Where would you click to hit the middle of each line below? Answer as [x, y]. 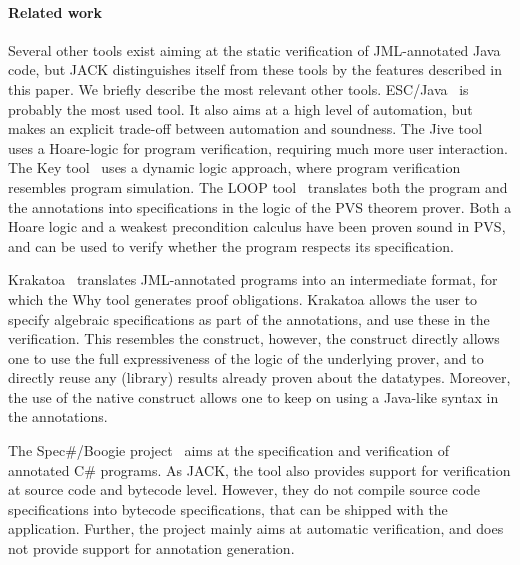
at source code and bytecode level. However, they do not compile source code [244, 489]
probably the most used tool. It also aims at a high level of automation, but [240, 108]
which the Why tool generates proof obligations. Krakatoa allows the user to [243, 298]
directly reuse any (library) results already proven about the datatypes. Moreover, [259, 377]
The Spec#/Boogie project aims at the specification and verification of [229, 450]
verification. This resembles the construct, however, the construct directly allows [254, 338]
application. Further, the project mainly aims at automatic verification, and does [256, 528]
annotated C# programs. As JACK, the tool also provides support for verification [259, 469]
